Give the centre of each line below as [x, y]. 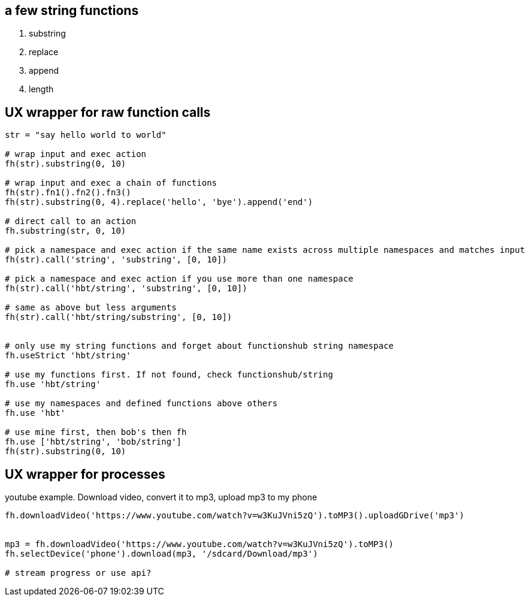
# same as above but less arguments [91, 308]
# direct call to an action [71, 221]
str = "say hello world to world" [86, 135]
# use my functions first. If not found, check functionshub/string [169, 375]
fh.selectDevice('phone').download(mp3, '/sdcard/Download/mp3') [161, 554]
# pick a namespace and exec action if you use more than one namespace [179, 279]
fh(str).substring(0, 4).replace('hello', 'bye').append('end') [159, 202]
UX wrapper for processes [85, 474]
